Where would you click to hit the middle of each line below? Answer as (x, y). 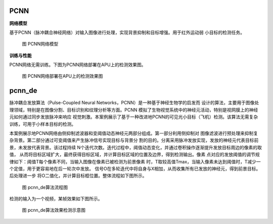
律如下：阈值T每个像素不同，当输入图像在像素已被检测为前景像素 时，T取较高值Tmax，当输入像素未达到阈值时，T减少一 (135, 161)
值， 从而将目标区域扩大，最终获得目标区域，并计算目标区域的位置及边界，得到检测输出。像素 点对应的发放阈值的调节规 (134, 155)
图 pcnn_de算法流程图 (45, 187)
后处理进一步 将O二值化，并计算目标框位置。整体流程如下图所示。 (78, 176)
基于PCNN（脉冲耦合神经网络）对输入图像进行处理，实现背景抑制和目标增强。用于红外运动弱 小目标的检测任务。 (127, 32)
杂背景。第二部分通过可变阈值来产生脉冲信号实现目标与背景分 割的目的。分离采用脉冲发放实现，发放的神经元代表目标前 (134, 140)
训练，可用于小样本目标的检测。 (42, 124)
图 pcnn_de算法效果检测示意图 (54, 210)
